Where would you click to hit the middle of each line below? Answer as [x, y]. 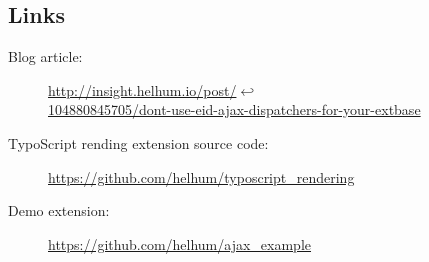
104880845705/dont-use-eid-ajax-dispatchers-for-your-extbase [234, 109]
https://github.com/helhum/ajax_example [180, 243]
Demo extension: [59, 210]
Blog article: [45, 56]
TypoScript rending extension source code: [138, 142]
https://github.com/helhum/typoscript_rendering [201, 176]
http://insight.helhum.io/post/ [142, 89]
